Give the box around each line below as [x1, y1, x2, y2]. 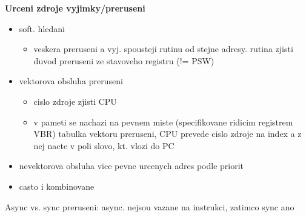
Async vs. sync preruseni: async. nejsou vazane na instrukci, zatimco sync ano [5, 200, 294, 213]
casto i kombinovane [19, 179, 95, 192]
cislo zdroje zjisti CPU [33, 95, 117, 107]
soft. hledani [19, 22, 65, 35]
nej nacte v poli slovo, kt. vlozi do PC [33, 139, 175, 152]
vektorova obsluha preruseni [19, 75, 123, 87]
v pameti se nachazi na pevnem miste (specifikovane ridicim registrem [33, 115, 293, 128]
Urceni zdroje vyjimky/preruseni [5, 2, 145, 14]
